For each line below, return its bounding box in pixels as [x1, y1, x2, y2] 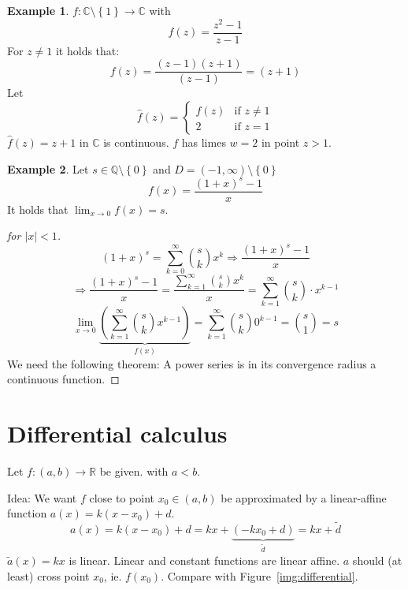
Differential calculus [7, 417, 228, 450]
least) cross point [7, 567, 90, 584]
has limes [181, 133, 226, 150]
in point [261, 133, 300, 150]
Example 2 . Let [7, 160, 89, 177]
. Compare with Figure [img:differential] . [161, 567, 358, 584]
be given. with [99, 463, 169, 480]
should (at [352, 552, 402, 569]
